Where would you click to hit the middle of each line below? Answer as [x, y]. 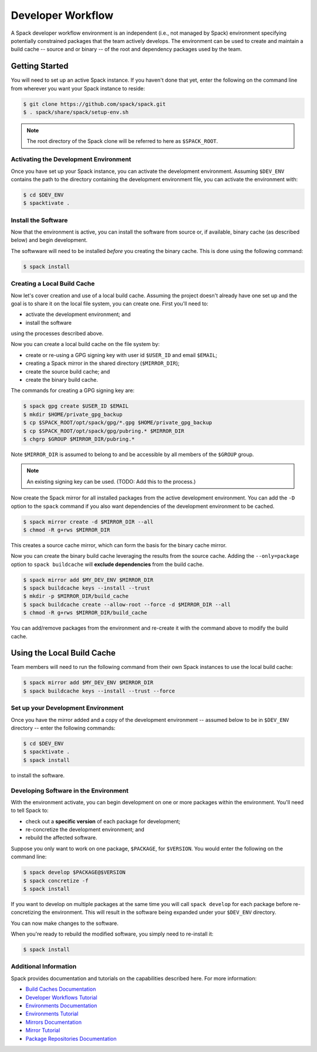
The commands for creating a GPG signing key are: [73, 391]
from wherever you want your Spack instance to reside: [78, 88]
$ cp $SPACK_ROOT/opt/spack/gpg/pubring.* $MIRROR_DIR [104, 431]
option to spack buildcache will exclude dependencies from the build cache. [107, 564]
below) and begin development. [49, 240]
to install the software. [38, 775]
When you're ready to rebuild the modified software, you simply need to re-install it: [112, 934]
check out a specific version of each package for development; [103, 821]
